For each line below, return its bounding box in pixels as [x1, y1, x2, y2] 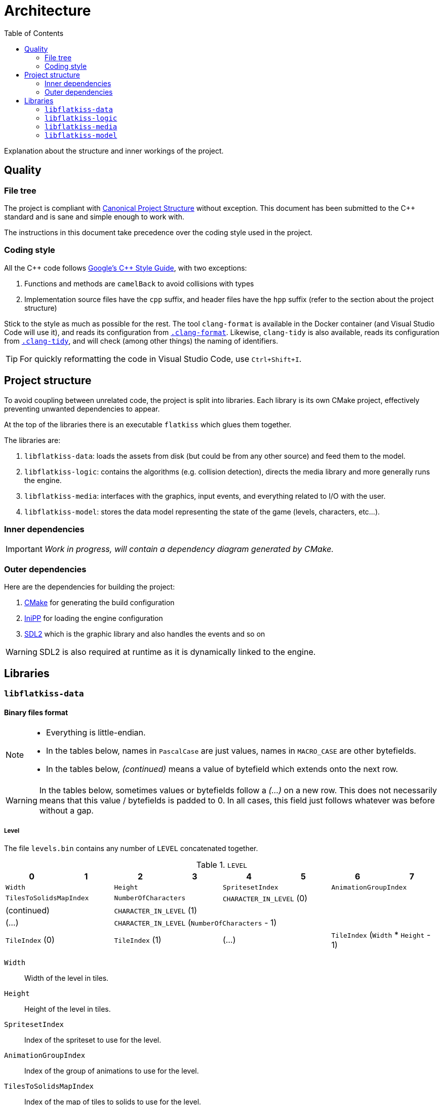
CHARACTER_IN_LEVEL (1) [114, 905, 197, 915]
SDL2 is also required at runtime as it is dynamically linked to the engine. [39, 647, 316, 657]
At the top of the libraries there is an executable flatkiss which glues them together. [4, 420, 292, 429]
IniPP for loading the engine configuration [24, 614, 163, 623]
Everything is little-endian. [46, 727, 146, 738]
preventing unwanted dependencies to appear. [4, 404, 160, 413]
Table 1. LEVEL [196, 859, 248, 870]
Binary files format [4, 708, 68, 717]
